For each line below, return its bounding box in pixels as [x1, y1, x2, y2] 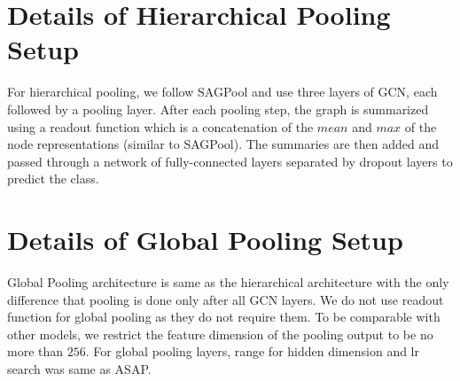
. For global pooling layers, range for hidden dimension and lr [85, 342, 419, 361]
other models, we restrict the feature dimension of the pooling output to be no [7, 324, 433, 343]
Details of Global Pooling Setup [7, 222, 403, 258]
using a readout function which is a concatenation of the [7, 117, 314, 136]
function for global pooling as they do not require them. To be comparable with [7, 307, 441, 326]
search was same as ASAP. [7, 359, 152, 377]
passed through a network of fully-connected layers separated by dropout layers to [7, 152, 453, 170]
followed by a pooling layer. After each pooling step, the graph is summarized [7, 99, 429, 118]
